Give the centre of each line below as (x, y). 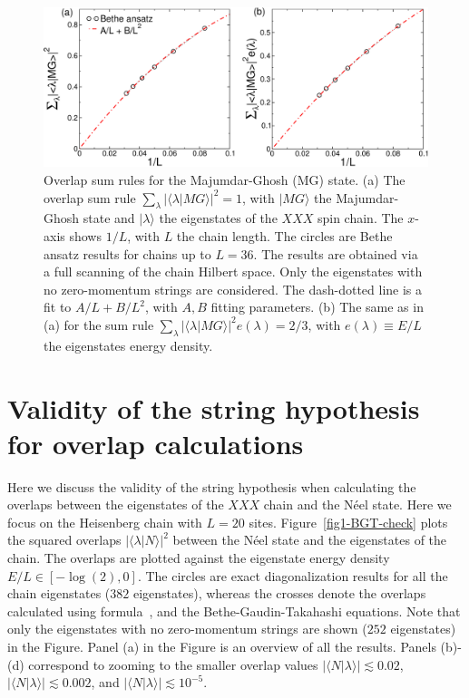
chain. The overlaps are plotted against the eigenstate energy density (199, 558)
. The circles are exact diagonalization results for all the (293, 575)
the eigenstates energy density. (128, 345)
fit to (58, 307)
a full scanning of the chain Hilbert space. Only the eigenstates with (233, 271)
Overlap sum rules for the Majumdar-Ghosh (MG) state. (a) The (225, 179)
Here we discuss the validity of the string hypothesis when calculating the (212, 486)
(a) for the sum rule (99, 324)
